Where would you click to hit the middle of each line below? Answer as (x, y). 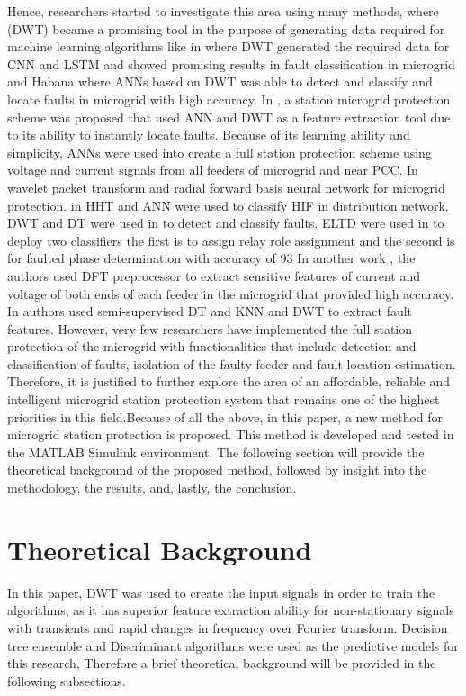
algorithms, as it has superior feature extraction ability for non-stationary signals (231, 610)
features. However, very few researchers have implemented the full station (210, 328)
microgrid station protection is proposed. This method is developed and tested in (231, 434)
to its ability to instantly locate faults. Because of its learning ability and (209, 135)
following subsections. (67, 680)
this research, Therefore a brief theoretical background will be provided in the (222, 663)
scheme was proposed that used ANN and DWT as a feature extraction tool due (229, 117)
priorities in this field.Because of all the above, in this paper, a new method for (225, 416)
